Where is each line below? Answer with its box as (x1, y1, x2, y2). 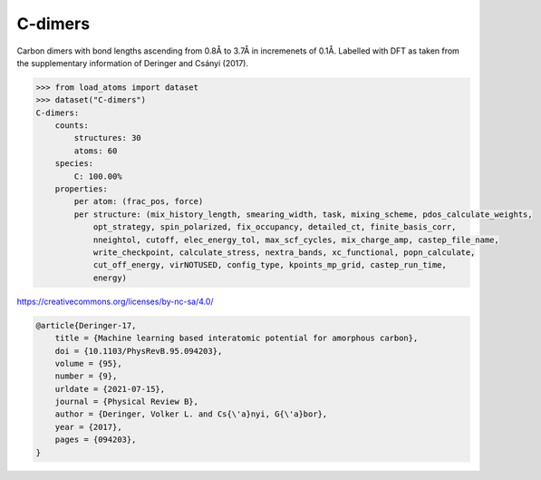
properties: (54, 184, 109, 194)
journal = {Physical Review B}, (54, 397, 199, 407)
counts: (54, 121, 90, 131)
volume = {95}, (54, 358, 122, 368)
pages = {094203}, (54, 435, 137, 445)
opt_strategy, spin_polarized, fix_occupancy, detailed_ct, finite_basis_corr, (92, 222, 457, 232)
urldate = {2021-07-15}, (54, 384, 166, 394)
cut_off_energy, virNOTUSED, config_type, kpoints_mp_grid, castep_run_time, (92, 260, 448, 270)
